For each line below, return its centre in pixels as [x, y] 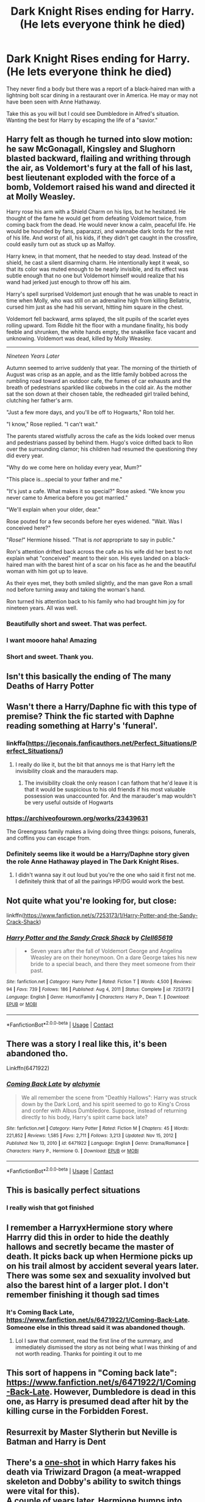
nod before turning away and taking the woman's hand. [76, 589]
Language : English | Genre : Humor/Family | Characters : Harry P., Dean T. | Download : [98, 997]
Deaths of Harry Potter [50, 686]
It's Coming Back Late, [40, 1312]
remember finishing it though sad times [83, 1295]
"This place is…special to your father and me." [64, 479]
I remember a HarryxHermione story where [90, 1227]
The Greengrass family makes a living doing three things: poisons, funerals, [101, 831]
